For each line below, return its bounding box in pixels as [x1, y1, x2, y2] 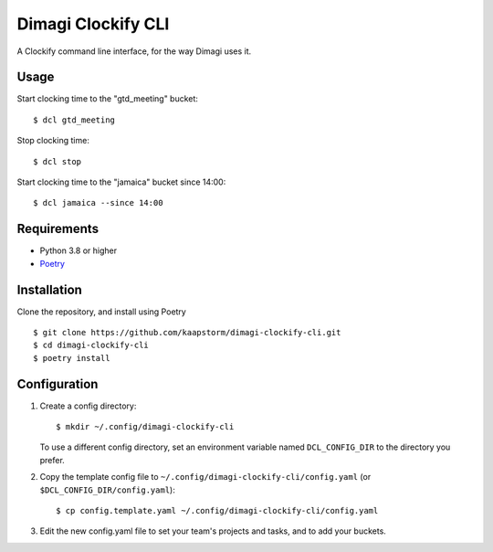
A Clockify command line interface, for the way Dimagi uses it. [16, 46, 252, 57]
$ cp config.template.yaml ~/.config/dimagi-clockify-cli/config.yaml [56, 505, 379, 516]
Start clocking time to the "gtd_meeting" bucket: [16, 93, 198, 104]
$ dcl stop [33, 156, 82, 166]
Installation [16, 281, 82, 297]
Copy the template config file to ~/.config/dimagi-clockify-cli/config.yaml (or [39, 472, 372, 483]
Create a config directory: [39, 400, 137, 411]
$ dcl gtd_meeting [33, 114, 116, 125]
